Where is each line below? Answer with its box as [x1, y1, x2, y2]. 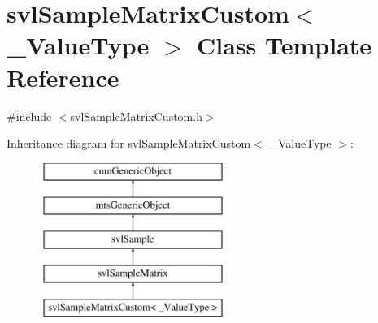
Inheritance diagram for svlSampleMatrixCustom [7, 135, 251, 152]
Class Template [197, 28, 372, 62]
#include [7, 107, 52, 124]
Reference [7, 60, 119, 93]
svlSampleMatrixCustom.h [70, 107, 202, 124]
